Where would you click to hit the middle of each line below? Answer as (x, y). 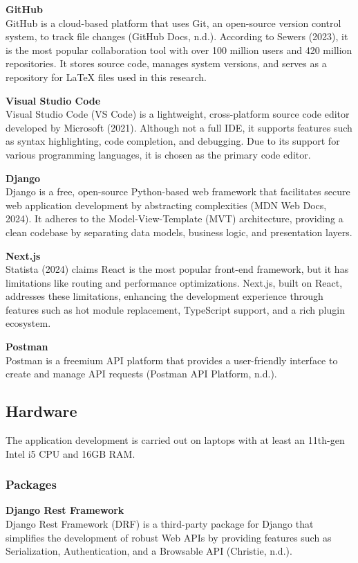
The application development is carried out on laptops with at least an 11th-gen (175, 440)
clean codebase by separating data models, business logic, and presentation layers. (179, 232)
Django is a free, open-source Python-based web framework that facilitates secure (178, 191)
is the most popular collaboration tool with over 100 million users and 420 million (179, 50)
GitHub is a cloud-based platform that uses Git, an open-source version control (173, 23)
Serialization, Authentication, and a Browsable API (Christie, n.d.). (149, 551)
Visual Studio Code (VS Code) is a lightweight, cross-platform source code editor (178, 114)
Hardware (41, 411)
